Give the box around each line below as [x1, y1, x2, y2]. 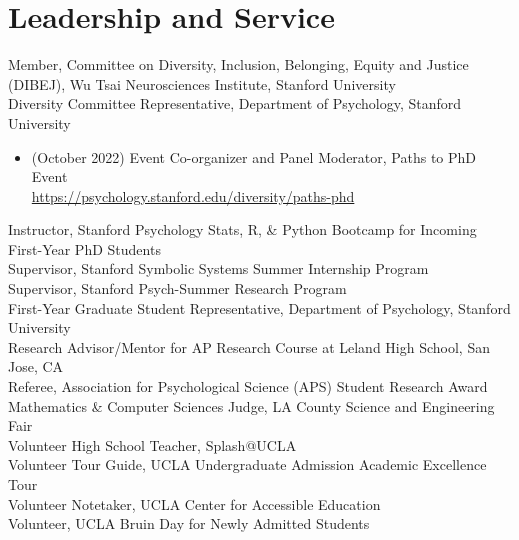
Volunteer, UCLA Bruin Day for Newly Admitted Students [8, 513, 370, 534]
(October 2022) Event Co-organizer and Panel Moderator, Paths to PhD [31, 146, 477, 167]
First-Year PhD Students [8, 238, 161, 259]
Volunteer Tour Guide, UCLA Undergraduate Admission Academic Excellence [8, 454, 487, 475]
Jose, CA [8, 356, 64, 377]
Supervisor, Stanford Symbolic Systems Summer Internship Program [8, 258, 429, 279]
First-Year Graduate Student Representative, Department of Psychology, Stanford [8, 297, 511, 318]
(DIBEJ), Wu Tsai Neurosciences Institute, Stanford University [8, 73, 396, 94]
